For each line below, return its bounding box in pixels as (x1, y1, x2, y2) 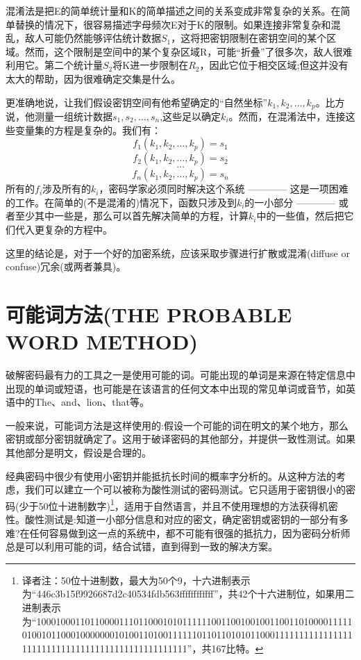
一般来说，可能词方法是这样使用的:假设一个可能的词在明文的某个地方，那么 (6, 418, 349, 432)
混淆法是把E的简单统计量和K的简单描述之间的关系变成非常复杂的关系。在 (6, 3, 341, 17)
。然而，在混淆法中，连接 (228, 109, 346, 124)
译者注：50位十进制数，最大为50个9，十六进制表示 (22, 572, 251, 587)
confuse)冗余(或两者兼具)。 (6, 259, 126, 274)
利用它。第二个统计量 (6, 58, 103, 72)
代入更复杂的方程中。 (15, 222, 112, 236)
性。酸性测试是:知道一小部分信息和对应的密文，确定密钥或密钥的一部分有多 (6, 512, 349, 527)
